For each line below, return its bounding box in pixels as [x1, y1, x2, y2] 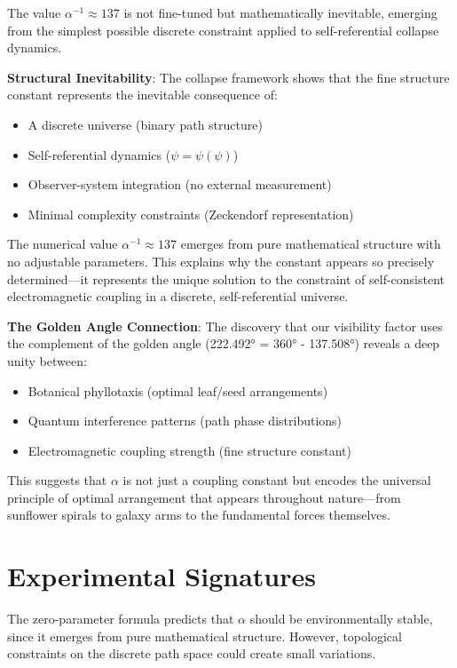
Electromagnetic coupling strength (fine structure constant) [28, 441, 352, 459]
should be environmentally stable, [249, 609, 433, 628]
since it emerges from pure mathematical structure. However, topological [7, 626, 402, 645]
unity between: [7, 351, 87, 370]
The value [7, 4, 61, 21]
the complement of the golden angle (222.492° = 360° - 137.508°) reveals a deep [7, 334, 440, 353]
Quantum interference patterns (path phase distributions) [28, 411, 343, 430]
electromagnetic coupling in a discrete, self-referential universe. [7, 287, 349, 306]
